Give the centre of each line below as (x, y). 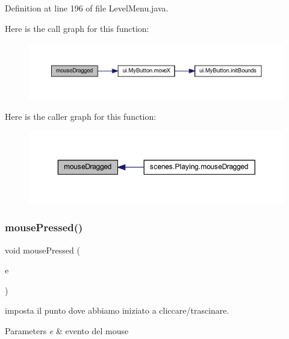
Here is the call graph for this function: (77, 28)
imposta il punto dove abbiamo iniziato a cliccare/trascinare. (117, 310)
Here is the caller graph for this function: (81, 116)
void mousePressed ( (42, 250)
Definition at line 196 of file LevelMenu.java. (87, 8)
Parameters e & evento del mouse (67, 331)
